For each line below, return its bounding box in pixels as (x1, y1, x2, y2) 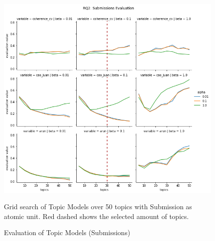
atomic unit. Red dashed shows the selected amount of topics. (4, 211, 189, 221)
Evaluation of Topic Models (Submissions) (4, 227, 130, 238)
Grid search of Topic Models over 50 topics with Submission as (4, 201, 192, 212)
